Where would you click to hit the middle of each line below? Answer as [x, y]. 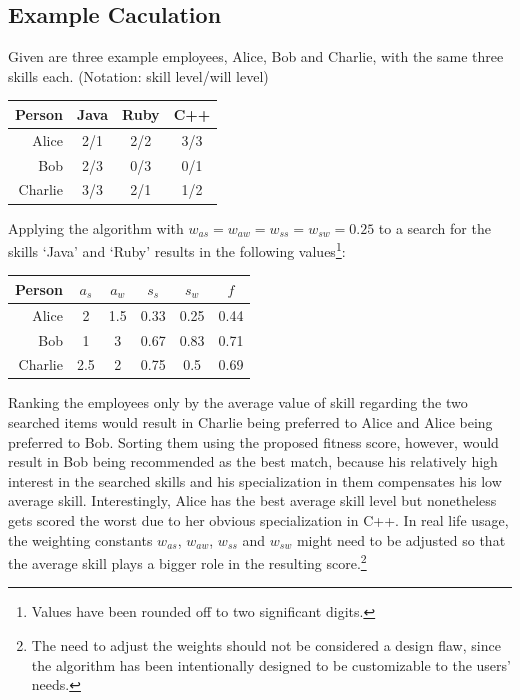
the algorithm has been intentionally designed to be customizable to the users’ [271, 664]
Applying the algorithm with [96, 227]
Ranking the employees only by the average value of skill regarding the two [238, 402]
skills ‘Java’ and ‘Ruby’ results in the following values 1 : [177, 249]
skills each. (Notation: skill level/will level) [138, 75]
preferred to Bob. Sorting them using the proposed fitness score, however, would [253, 441]
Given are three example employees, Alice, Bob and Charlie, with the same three [256, 56]
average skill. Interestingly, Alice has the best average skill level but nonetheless [252, 500]
